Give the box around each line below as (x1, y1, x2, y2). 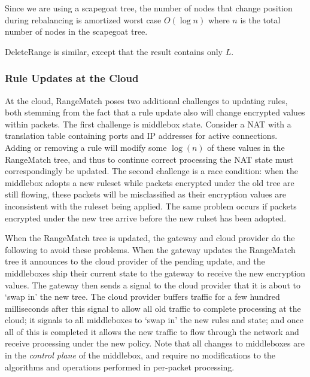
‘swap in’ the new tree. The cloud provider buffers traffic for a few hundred (5, 290, 280, 303)
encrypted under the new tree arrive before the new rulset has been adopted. (5, 211, 287, 224)
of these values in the (207, 141, 285, 153)
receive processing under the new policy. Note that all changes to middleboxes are (5, 337, 305, 349)
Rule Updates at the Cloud (5, 71, 139, 86)
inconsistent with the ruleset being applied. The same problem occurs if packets (5, 199, 297, 212)
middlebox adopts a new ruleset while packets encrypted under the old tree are (5, 176, 294, 188)
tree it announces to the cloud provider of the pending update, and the (5, 255, 265, 267)
